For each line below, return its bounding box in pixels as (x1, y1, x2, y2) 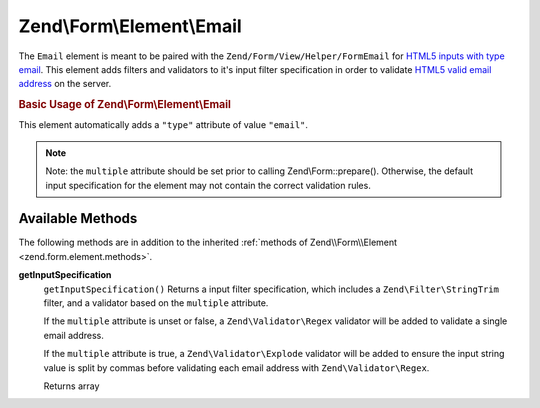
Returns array (43, 380, 100, 392)
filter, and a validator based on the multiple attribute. (43, 297, 269, 309)
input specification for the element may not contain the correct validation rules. (45, 179, 372, 191)
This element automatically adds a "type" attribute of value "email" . (18, 119, 309, 131)
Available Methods (18, 210, 138, 227)
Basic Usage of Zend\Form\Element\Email (18, 98, 232, 112)
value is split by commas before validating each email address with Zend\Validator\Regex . (43, 361, 430, 374)
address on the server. (18, 78, 112, 90)
